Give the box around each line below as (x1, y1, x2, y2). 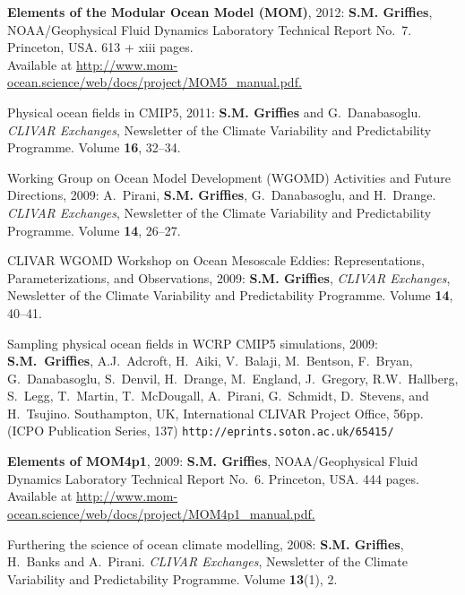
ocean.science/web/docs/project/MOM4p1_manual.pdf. (7, 504, 315, 522)
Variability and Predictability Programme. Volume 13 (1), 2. (7, 569, 338, 588)
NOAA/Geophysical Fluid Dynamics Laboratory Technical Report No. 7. (7, 20, 412, 39)
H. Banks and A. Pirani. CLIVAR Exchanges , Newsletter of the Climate (7, 552, 408, 571)
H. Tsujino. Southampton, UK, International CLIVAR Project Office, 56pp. (7, 403, 424, 422)
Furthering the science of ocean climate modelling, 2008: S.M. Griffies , (7, 534, 404, 553)
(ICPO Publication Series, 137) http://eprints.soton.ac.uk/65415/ (7, 421, 394, 440)
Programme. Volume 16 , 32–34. (7, 138, 181, 157)
